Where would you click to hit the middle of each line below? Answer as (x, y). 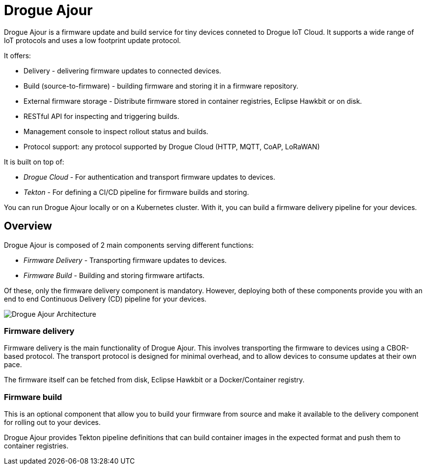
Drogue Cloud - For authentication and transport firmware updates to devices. (149, 177)
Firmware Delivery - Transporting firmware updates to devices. (125, 260)
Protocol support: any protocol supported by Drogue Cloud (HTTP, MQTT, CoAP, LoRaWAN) (172, 146)
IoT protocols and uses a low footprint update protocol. (93, 40)
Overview (28, 226)
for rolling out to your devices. (52, 422)
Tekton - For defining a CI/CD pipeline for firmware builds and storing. (136, 192)
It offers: (18, 55)
